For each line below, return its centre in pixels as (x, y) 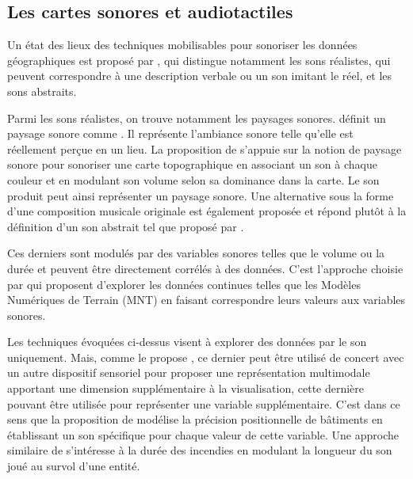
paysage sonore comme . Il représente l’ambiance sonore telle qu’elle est (180, 133)
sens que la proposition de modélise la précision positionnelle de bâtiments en (195, 419)
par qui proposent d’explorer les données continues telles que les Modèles (184, 284)
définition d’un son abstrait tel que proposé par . (126, 226)
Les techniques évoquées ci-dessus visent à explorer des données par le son (187, 342)
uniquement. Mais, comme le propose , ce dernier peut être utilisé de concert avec (206, 357)
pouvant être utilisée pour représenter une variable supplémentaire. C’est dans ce (204, 403)
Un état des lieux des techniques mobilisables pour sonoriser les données (182, 45)
